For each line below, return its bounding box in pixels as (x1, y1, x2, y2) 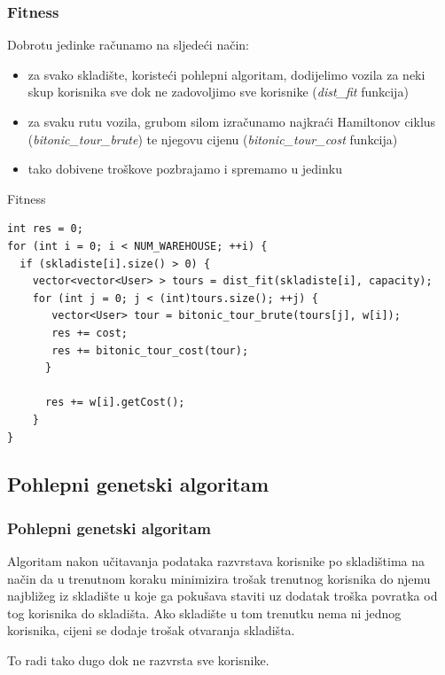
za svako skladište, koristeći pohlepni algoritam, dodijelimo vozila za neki (27, 65, 425, 83)
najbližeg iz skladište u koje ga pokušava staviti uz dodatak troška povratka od (7, 586, 438, 605)
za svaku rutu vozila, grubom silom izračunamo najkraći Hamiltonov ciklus (27, 112, 436, 130)
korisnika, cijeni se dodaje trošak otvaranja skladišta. (7, 621, 295, 640)
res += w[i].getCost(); (44, 396, 185, 409)
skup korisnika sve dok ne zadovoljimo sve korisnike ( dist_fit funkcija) (27, 82, 409, 101)
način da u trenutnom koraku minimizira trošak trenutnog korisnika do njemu (7, 569, 431, 587)
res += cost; (51, 326, 129, 339)
